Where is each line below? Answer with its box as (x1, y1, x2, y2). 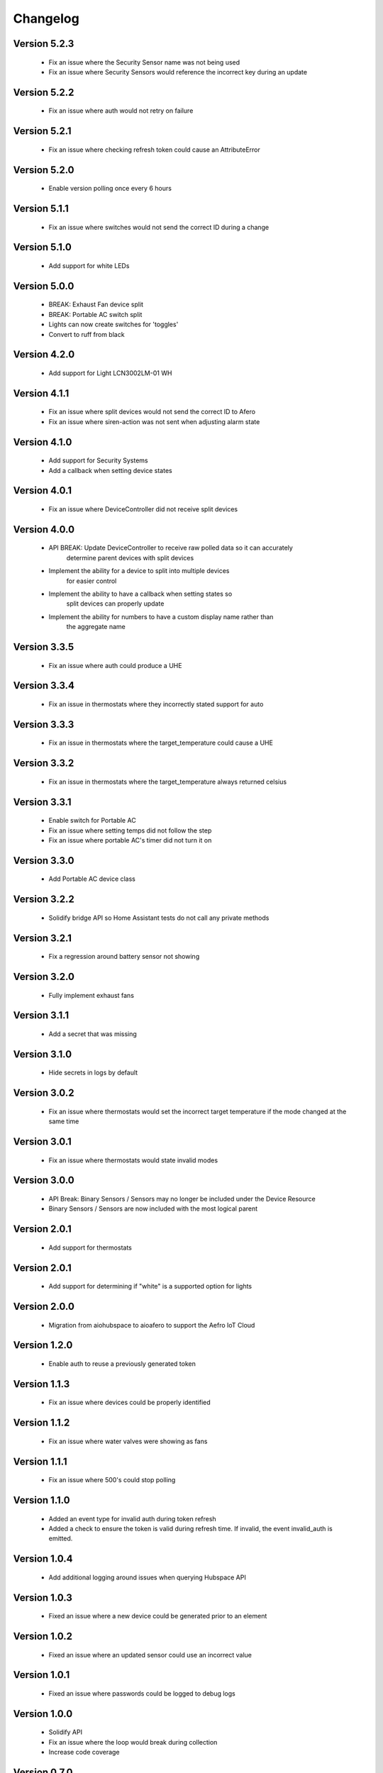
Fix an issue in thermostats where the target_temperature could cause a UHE (48, 738, 273, 747)
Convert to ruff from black (48, 330, 125, 338)
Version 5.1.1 (13, 202, 69, 214)
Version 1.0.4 (13, 1553, 74, 1565)
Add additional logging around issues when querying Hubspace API (48, 1573, 246, 1582)
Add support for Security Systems (48, 456, 148, 465)
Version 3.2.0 (13, 970, 74, 982)
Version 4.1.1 (13, 387, 70, 399)
